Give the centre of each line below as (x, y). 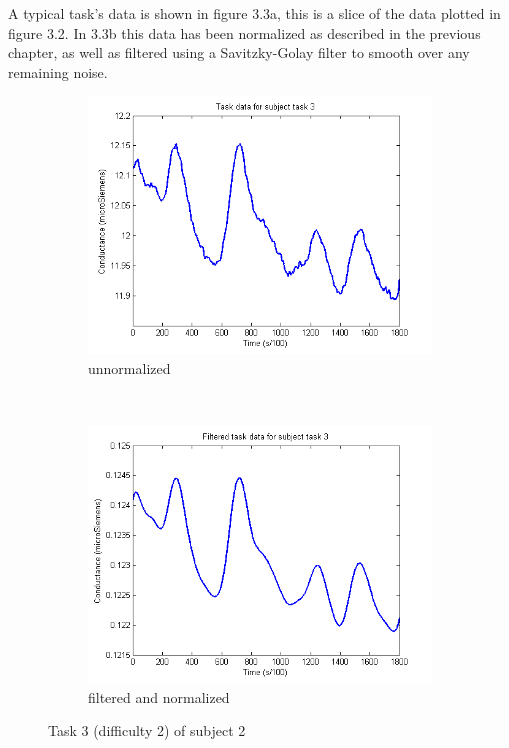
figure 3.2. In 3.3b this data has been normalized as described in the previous (244, 32)
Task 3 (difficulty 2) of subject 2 (147, 730)
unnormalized (129, 367)
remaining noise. (58, 71)
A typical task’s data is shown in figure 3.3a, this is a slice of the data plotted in (254, 13)
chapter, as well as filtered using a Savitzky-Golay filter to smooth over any (239, 52)
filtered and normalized (159, 696)
